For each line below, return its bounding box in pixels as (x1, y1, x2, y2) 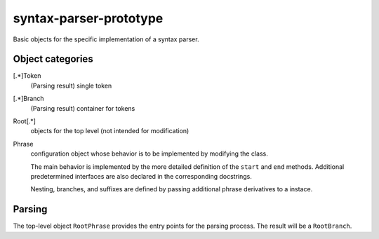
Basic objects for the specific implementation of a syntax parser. (13, 35, 199, 43)
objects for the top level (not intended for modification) (30, 127, 189, 135)
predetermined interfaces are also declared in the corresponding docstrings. (30, 172, 252, 180)
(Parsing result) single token (30, 81, 112, 90)
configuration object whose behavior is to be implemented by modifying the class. (30, 149, 268, 158)
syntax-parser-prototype (13, 11, 164, 26)
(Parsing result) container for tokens (30, 104, 135, 112)
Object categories (13, 53, 94, 65)
